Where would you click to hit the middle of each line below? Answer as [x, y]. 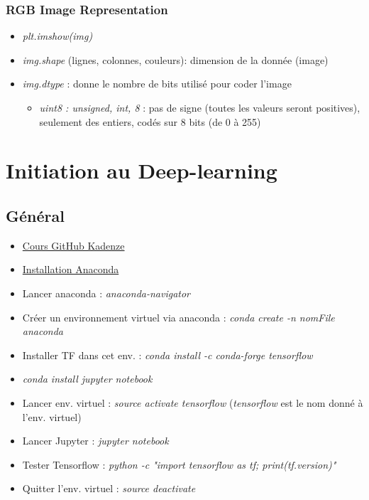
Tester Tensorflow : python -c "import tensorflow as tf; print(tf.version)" [179, 464]
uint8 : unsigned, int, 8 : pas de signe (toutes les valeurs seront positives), [200, 107]
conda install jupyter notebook [87, 379]
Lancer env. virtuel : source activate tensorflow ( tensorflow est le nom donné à [193, 402]
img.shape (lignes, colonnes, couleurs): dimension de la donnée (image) [175, 59]
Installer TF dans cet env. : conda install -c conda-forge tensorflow [167, 355]
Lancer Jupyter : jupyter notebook [95, 441]
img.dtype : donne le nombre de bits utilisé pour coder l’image [157, 84]
